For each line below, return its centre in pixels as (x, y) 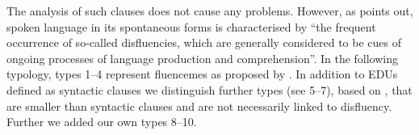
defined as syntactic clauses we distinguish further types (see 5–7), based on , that (209, 89)
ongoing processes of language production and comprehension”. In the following (203, 58)
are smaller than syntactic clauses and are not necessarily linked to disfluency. (199, 105)
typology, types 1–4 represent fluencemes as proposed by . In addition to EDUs (202, 74)
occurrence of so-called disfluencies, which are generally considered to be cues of (204, 42)
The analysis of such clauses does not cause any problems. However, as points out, (210, 11)
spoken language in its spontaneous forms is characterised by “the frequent (191, 26)
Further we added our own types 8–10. (102, 122)
